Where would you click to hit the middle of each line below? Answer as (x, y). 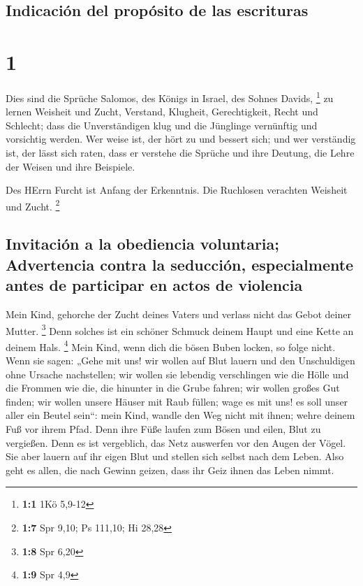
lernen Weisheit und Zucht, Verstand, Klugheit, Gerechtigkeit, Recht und (162, 112)
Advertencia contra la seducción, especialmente (180, 264)
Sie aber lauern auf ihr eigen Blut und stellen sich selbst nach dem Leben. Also (175, 456)
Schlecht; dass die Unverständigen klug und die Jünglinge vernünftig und (162, 125)
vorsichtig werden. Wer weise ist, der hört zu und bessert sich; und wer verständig (181, 139)
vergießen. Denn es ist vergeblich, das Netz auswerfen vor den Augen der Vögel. (176, 442)
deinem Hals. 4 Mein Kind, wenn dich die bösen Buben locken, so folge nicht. (171, 345)
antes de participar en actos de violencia (154, 285)
